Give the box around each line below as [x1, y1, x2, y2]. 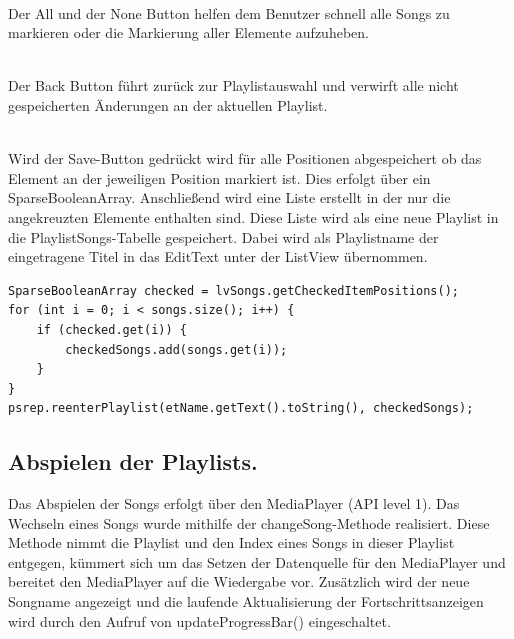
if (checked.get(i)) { [36, 322, 187, 337]
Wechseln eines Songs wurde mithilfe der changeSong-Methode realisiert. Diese [8, 512, 490, 533]
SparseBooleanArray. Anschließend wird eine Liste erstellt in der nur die [8, 187, 451, 208]
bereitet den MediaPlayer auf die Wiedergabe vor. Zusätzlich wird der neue [8, 571, 470, 592]
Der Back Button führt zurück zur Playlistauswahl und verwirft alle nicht [8, 75, 459, 96]
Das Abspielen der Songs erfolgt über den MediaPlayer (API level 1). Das [8, 493, 460, 514]
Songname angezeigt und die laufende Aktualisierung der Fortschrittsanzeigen [8, 591, 484, 612]
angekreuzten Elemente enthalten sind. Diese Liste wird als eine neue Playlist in [8, 206, 499, 227]
